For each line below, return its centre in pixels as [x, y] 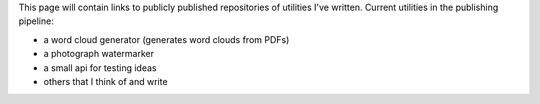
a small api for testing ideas [100, 67]
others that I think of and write [106, 81]
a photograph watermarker [99, 54]
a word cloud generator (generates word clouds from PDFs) [166, 39]
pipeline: [36, 21]
